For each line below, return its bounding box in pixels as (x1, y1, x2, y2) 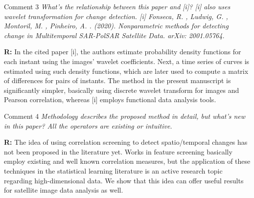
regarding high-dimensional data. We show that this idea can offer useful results (4, 175, 244, 185)
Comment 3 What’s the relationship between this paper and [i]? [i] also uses (4, 1, 231, 11)
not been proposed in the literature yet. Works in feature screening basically (4, 146, 232, 156)
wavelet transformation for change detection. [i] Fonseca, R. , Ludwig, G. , (4, 11, 228, 21)
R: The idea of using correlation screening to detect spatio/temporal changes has (4, 137, 248, 147)
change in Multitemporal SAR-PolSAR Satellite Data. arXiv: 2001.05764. (4, 30, 225, 40)
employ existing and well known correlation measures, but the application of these (4, 156, 251, 166)
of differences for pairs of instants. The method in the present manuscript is (4, 75, 231, 86)
